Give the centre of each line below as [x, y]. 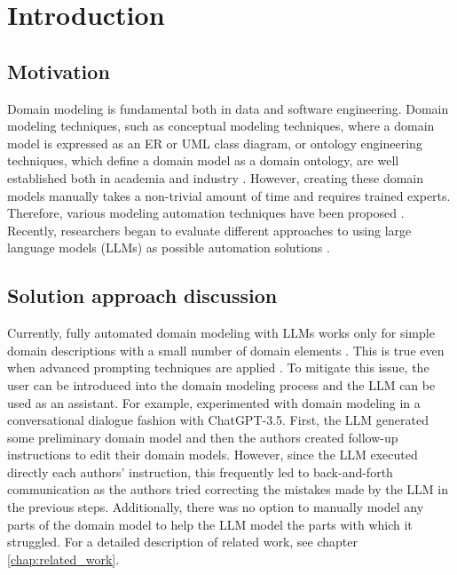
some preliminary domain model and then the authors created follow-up [203, 437]
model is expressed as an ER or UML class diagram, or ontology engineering [215, 143]
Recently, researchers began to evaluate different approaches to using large [209, 230]
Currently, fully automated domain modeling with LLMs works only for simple [221, 333]
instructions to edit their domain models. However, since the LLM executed [213, 455]
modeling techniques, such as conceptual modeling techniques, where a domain [221, 126]
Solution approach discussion [142, 295]
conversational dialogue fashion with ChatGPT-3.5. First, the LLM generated [218, 420]
